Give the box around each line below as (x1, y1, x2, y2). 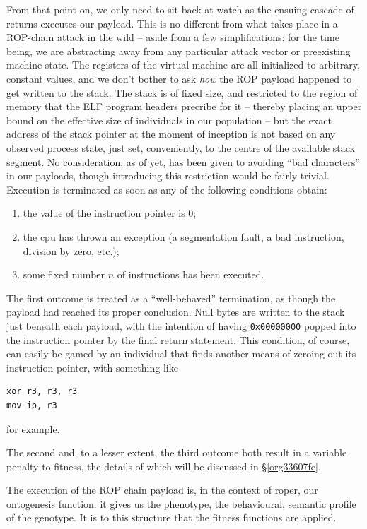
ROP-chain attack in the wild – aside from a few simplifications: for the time (6, 30, 339, 44)
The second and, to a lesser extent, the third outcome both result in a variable (6, 445, 347, 460)
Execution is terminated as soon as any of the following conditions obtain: (6, 182, 327, 196)
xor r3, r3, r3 (6, 386, 78, 397)
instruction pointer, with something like (6, 359, 178, 374)
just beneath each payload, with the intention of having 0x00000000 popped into (6, 318, 356, 333)
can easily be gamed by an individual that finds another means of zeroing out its (6, 346, 356, 361)
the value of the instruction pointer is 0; (23, 206, 197, 220)
